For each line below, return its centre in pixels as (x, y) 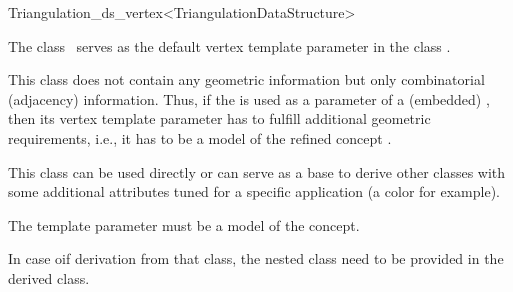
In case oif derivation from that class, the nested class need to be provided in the (256, 258)
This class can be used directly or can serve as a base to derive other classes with (257, 171)
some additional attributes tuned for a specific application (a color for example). (254, 191)
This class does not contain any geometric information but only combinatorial (246, 79)
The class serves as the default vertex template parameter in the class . (229, 45)
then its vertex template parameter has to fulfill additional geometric (219, 118)
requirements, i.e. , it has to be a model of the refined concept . (200, 137)
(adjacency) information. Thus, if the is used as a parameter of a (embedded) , (249, 98)
